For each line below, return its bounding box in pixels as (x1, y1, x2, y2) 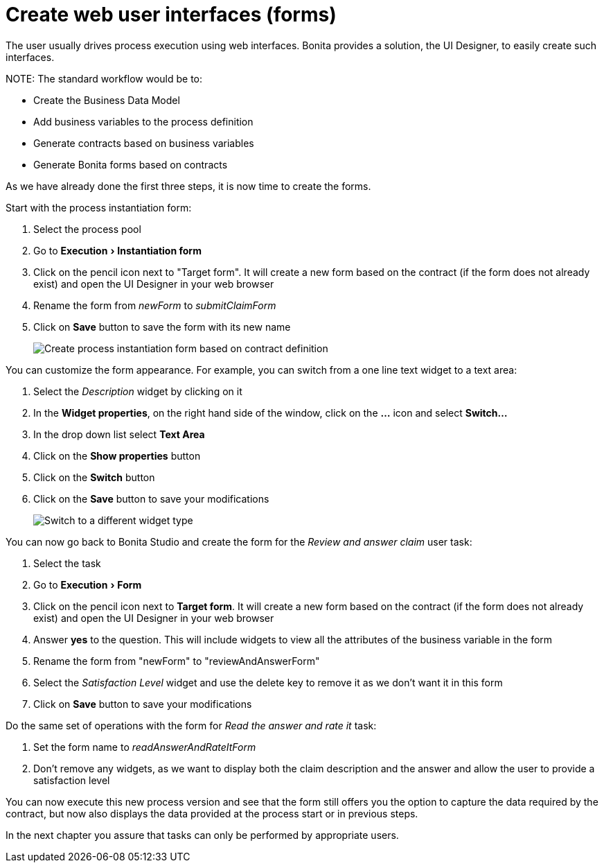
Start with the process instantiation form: (6, 201, 192, 214)
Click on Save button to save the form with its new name (33, 320, 291, 333)
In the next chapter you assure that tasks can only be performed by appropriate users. (6, 828, 399, 841)
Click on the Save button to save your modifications (33, 492, 269, 505)
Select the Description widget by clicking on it (33, 385, 242, 397)
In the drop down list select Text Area (33, 428, 205, 440)
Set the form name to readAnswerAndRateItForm (33, 740, 256, 753)
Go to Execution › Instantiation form (33, 244, 202, 257)
